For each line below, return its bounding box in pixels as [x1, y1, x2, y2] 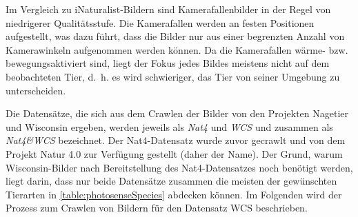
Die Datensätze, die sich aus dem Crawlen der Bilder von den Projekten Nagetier [6, 106, 348, 121]
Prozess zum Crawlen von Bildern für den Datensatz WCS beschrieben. [6, 200, 308, 215]
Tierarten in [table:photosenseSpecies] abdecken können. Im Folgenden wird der [6, 187, 342, 201]
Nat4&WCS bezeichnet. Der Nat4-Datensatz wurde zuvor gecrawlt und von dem [6, 133, 346, 147]
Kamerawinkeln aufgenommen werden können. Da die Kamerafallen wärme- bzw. [6, 42, 348, 56]
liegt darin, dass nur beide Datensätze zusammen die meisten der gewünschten [6, 174, 337, 188]
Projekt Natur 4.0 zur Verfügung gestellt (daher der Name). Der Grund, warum [6, 146, 343, 161]
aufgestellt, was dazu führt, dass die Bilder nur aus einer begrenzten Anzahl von [6, 29, 345, 43]
